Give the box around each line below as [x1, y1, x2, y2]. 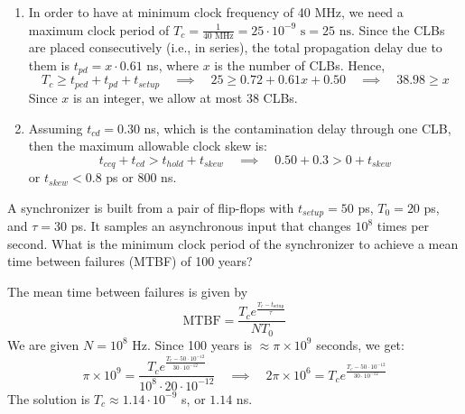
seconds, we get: [316, 335, 405, 354]
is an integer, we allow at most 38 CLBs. [73, 87, 298, 106]
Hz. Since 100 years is [132, 335, 253, 354]
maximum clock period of [28, 20, 170, 39]
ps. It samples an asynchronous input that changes [70, 216, 351, 235]
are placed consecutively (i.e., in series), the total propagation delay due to [28, 38, 442, 57]
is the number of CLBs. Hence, [214, 56, 386, 75]
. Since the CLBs [351, 20, 445, 39]
